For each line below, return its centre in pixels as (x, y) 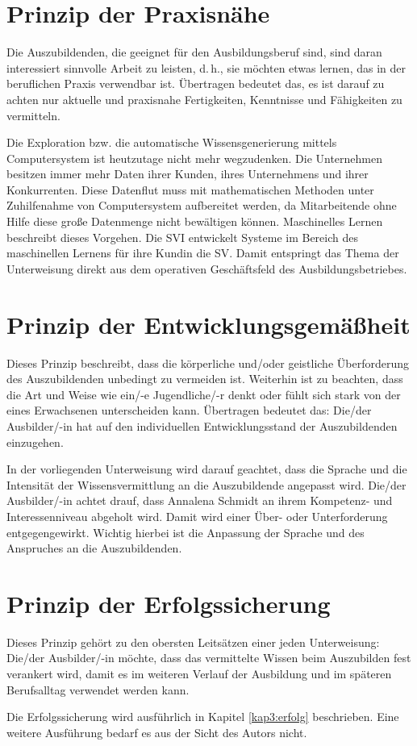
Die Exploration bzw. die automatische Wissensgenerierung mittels (172, 142)
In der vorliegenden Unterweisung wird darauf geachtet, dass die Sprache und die (207, 469)
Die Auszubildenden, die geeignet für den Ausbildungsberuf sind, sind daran (194, 52)
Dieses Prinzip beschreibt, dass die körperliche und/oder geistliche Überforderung (208, 363)
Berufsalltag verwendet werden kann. (98, 689)
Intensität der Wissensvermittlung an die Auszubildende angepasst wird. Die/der (206, 484)
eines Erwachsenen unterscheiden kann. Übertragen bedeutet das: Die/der (189, 410)
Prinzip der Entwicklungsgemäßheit (208, 324)
